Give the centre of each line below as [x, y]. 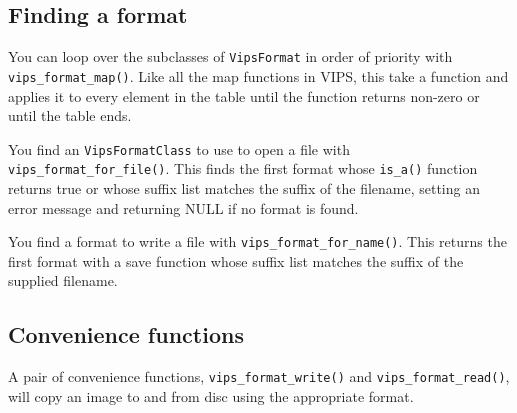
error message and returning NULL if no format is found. [183, 207]
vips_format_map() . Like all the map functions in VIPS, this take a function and [258, 75]
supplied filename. [63, 280]
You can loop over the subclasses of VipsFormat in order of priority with [230, 56]
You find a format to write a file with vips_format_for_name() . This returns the [257, 241]
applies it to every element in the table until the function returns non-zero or [244, 95]
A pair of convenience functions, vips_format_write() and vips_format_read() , [259, 376]
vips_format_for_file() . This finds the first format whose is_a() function [243, 168]
